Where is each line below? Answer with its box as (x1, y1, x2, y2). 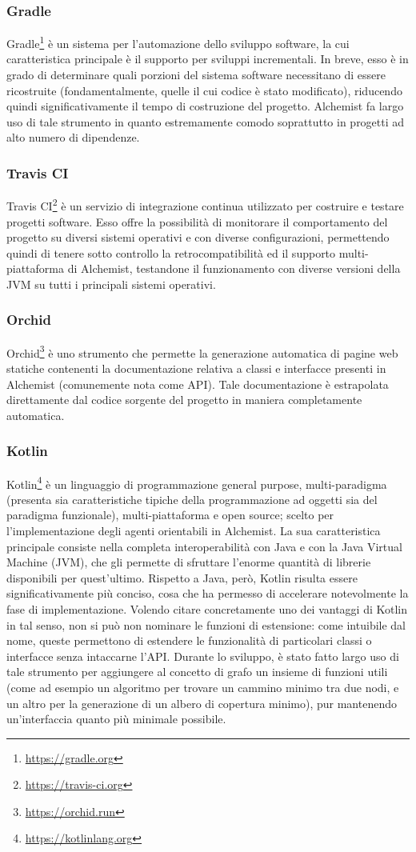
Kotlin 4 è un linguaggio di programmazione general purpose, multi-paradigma (6, 473, 387, 492)
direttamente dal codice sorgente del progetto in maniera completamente (6, 391, 362, 408)
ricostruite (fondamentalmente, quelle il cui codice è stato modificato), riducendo (6, 82, 402, 98)
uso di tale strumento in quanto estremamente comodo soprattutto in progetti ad (6, 113, 405, 130)
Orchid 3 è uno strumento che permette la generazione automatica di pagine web (6, 342, 398, 361)
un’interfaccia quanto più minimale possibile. (6, 710, 226, 727)
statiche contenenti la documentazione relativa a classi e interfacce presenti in (6, 359, 386, 376)
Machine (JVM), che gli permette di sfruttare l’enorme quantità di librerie (6, 554, 371, 570)
